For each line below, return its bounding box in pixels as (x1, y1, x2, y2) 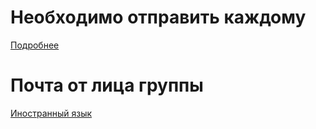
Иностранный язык (10, 107, 93, 119)
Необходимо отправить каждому (10, 6, 307, 29)
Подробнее (10, 39, 60, 51)
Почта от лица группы (10, 74, 204, 97)
